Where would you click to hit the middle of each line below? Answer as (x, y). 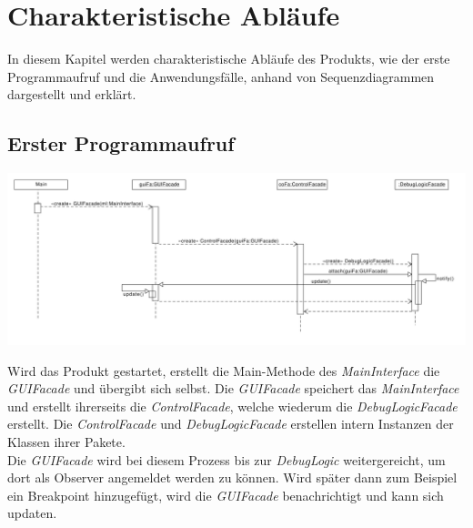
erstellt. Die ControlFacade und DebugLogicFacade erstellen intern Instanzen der (231, 424)
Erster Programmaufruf (121, 143)
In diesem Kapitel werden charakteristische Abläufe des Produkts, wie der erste (229, 59)
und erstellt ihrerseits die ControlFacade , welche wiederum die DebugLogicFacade (232, 406)
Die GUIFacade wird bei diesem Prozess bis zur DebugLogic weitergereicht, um (226, 459)
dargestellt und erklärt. (72, 94)
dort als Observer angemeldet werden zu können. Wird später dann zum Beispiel (232, 477)
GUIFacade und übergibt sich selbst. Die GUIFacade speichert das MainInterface (233, 388)
